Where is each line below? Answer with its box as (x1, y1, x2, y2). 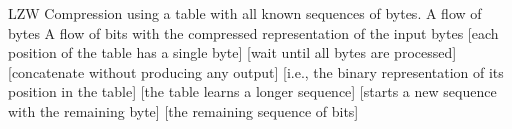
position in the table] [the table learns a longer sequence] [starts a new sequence (8, 81, 497, 102)
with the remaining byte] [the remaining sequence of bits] (8, 100, 359, 121)
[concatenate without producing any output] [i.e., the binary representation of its (8, 61, 504, 82)
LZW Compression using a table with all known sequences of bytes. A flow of (8, 3, 482, 23)
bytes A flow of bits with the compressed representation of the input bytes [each (8, 22, 499, 43)
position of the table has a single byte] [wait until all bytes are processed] (8, 42, 457, 63)
